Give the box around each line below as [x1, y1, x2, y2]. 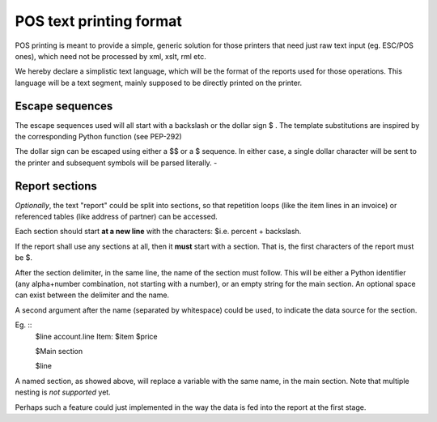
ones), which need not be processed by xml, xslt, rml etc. [15, 51, 206, 61]
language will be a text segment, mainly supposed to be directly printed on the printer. [15, 78, 303, 87]
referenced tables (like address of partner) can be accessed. [15, 211, 218, 222]
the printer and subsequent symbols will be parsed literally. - [15, 158, 218, 168]
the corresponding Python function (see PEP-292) [15, 132, 182, 142]
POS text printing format [15, 12, 182, 30]
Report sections [15, 179, 97, 193]
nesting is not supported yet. [15, 387, 111, 397]
